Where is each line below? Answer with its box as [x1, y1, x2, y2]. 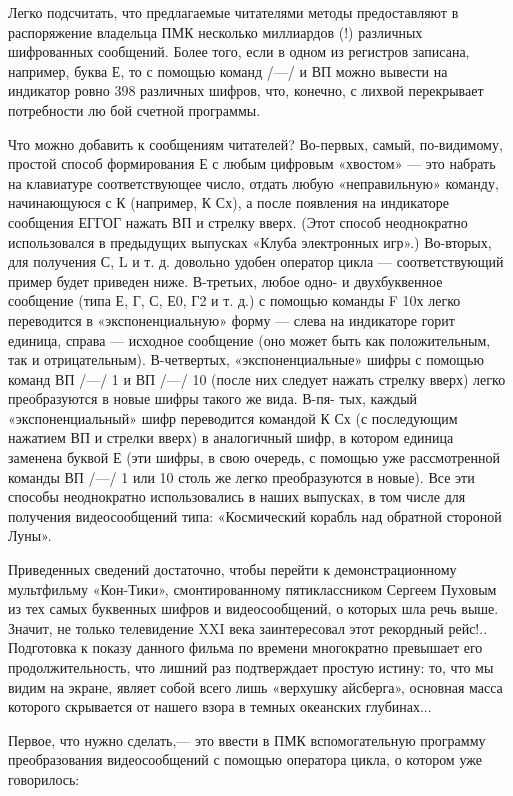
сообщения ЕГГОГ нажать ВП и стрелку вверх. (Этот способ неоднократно [8, 211, 468, 232]
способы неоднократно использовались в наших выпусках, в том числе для [8, 486, 466, 507]
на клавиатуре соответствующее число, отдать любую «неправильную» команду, [8, 172, 499, 193]
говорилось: [8, 768, 80, 789]
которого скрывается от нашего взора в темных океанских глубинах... [8, 696, 432, 717]
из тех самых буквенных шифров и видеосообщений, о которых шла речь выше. [8, 598, 499, 619]
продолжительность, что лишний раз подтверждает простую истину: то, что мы [8, 657, 494, 677]
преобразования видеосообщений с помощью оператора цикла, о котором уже [8, 749, 482, 770]
